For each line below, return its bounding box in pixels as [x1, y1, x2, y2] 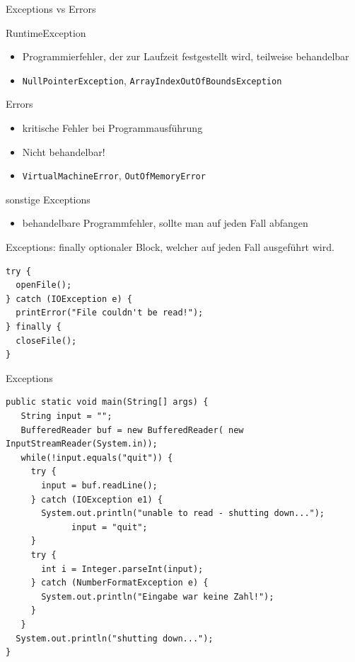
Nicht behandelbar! [22, 144, 105, 159]
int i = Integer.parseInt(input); [41, 563, 204, 574]
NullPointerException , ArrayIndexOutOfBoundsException [22, 72, 282, 87]
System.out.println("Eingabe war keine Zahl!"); [41, 591, 274, 602]
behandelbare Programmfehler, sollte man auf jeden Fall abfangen [22, 215, 308, 230]
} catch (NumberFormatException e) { [30, 578, 209, 588]
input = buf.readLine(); [41, 480, 158, 490]
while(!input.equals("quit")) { [21, 452, 173, 463]
